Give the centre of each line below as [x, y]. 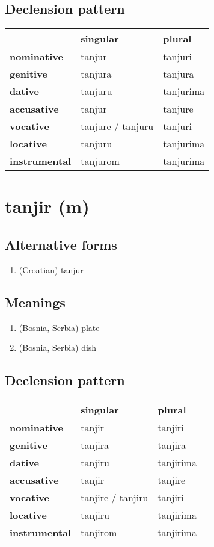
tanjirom [99, 532]
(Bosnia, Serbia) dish [58, 348]
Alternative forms [61, 244]
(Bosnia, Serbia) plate [59, 327]
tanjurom [100, 161]
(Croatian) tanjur [51, 269]
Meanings [35, 302]
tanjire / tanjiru [115, 497]
